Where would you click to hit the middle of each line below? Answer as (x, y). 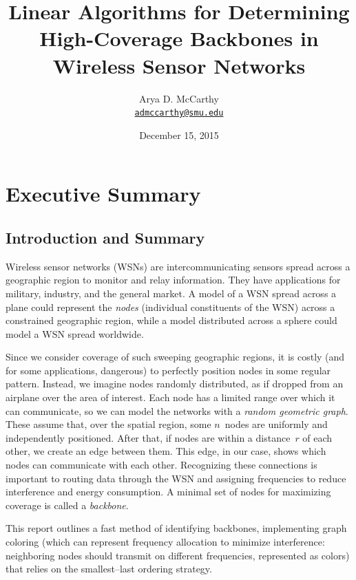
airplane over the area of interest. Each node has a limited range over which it (170, 397)
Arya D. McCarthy (179, 98)
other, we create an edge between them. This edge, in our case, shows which (166, 451)
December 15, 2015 (179, 135)
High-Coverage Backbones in (179, 38)
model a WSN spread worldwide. (75, 333)
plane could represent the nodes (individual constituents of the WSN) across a (170, 307)
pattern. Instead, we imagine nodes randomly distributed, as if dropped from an (175, 384)
